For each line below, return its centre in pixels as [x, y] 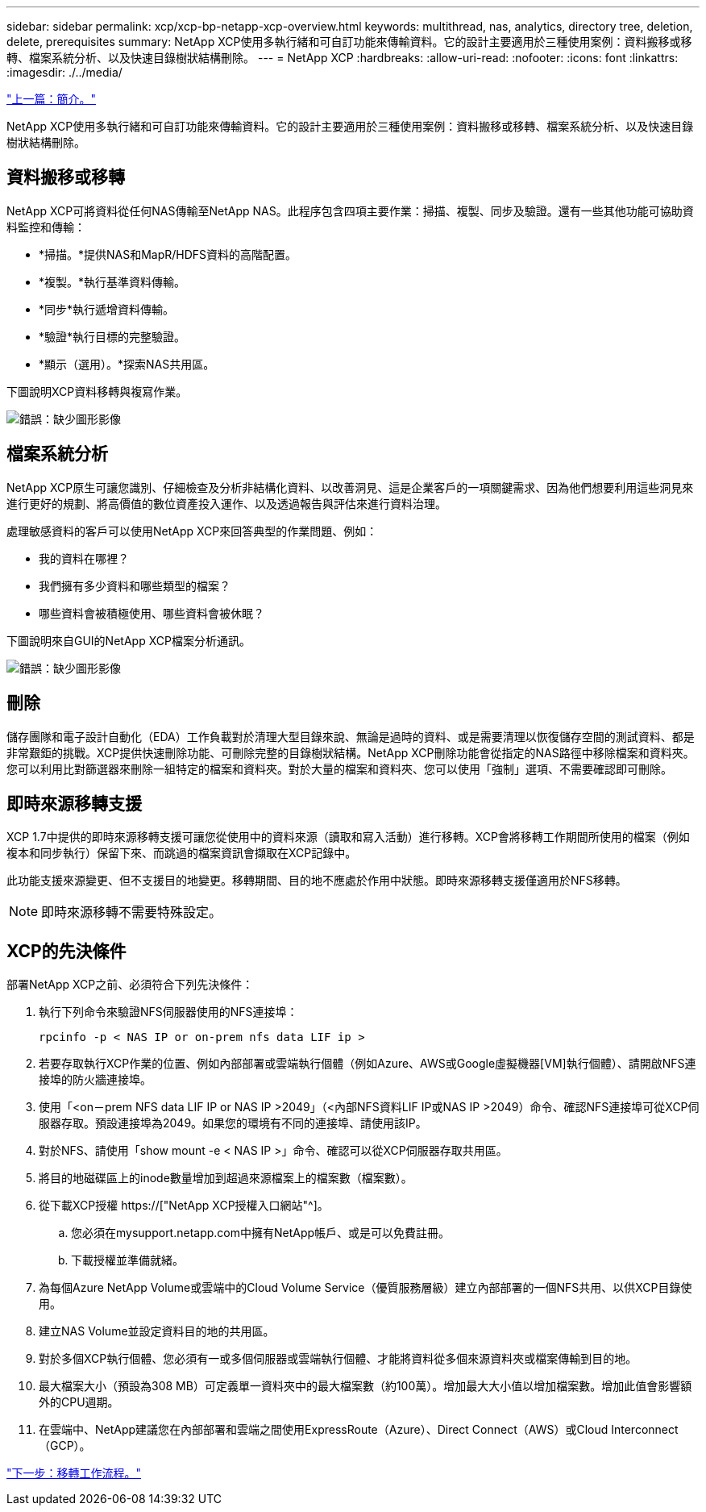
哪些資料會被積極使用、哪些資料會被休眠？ [152, 613]
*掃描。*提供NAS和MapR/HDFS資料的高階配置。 [168, 254]
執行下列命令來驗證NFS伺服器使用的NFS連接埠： [168, 1012]
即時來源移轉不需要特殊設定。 [132, 912]
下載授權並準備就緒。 [127, 1260]
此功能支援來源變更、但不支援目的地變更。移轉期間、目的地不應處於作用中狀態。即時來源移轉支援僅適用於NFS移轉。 [317, 881]
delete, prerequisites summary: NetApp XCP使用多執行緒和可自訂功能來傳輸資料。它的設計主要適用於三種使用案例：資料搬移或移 [349, 42]
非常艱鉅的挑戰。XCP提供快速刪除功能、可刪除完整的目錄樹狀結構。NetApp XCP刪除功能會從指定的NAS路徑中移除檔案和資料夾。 [351, 752]
